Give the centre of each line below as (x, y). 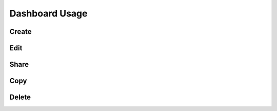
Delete (20, 97)
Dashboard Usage (48, 13)
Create (21, 32)
